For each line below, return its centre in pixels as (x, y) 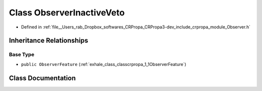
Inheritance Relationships (49, 41)
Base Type (22, 54)
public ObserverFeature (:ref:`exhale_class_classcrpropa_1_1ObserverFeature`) (104, 64)
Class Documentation (42, 78)
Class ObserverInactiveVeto (67, 13)
